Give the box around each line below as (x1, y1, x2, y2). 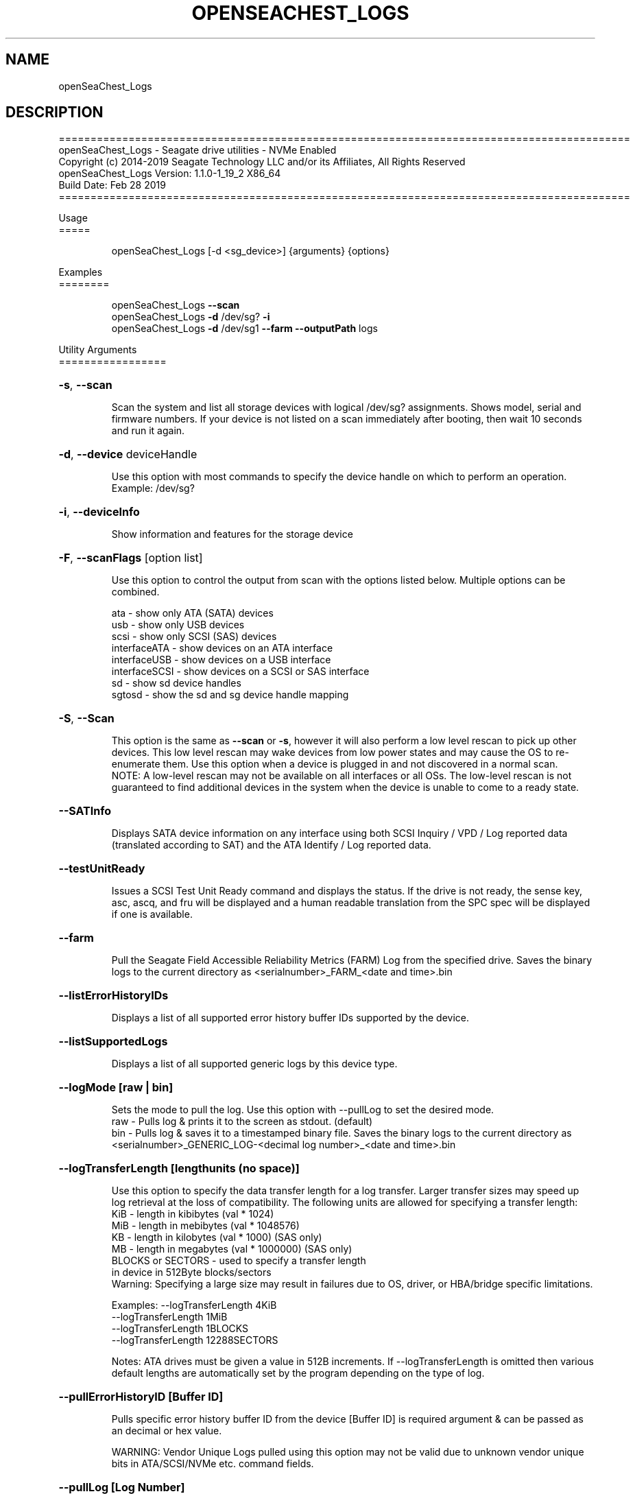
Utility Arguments (58, 344, 137, 356)
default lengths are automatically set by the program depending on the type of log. (111, 1367, 485, 1379)
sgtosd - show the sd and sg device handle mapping (111, 689, 349, 701)
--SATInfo (58, 804, 112, 818)
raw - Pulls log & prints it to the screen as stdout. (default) (111, 1115, 373, 1128)
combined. (111, 586, 160, 598)
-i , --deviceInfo (58, 505, 140, 519)
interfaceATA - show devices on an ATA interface (111, 642, 333, 654)
